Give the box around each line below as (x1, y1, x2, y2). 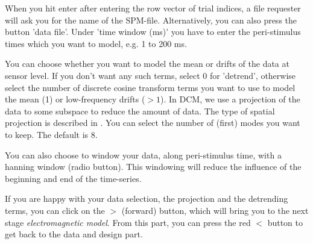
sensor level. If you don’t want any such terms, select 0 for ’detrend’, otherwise (5, 69, 296, 81)
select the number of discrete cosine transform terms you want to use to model (5, 81, 296, 93)
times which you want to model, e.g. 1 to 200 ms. (5, 37, 187, 49)
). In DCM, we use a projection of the (160, 93, 300, 105)
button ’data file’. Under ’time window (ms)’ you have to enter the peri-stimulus (5, 25, 301, 38)
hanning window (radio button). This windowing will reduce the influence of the (5, 160, 302, 173)
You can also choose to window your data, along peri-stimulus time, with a (5, 148, 282, 161)
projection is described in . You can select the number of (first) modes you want (5, 116, 300, 129)
